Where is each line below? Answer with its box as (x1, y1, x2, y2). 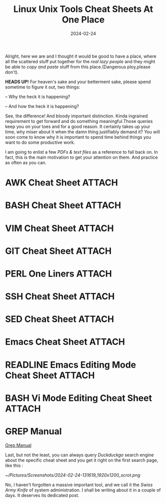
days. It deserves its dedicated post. (5, 492, 79, 498)
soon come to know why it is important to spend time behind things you (5, 134, 151, 140)
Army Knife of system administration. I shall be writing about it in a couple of (5, 487, 161, 493)
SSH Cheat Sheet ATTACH (5, 291, 115, 302)
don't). (5, 69, 19, 75)
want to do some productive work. (5, 139, 75, 145)
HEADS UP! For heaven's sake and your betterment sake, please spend (5, 79, 151, 85)
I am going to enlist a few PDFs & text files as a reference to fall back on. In (5, 149, 158, 155)
